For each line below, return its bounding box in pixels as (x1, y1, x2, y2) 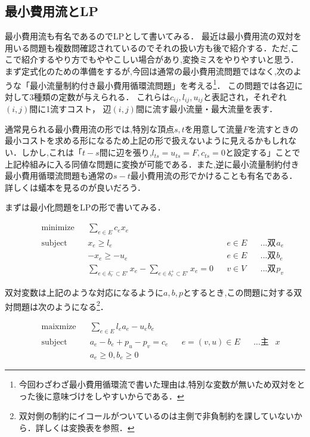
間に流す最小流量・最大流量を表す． (135, 103, 278, 115)
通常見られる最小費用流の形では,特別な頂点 (5, 122, 174, 135)
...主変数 (253, 337, 269, 346)
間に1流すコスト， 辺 (29, 103, 111, 115)
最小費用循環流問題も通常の (5, 169, 113, 182)
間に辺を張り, (99, 146, 152, 159)
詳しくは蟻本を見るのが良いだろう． (5, 181, 146, 193)
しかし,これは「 (21, 146, 82, 159)
